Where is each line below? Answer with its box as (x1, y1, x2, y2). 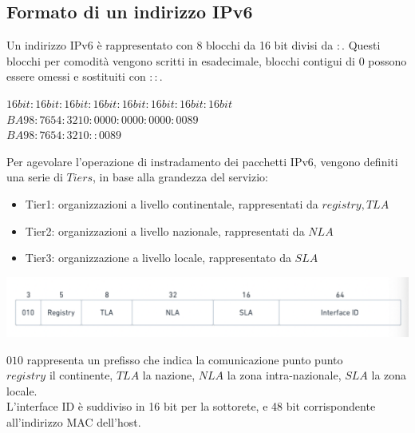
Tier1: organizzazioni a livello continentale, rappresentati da (25, 195, 318, 212)
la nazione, (142, 367, 196, 383)
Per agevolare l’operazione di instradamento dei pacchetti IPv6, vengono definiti (6, 153, 398, 169)
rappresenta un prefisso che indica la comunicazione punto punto (26, 351, 343, 367)
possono (368, 52, 407, 69)
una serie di (6, 169, 63, 185)
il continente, (49, 367, 113, 383)
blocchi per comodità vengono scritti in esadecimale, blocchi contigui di (6, 52, 355, 69)
